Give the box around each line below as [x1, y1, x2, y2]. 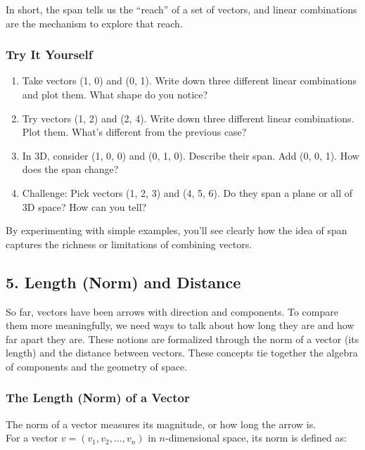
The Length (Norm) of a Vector [6, 389, 190, 406]
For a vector [6, 430, 58, 445]
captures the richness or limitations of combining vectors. [6, 236, 252, 251]
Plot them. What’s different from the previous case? [22, 124, 247, 139]
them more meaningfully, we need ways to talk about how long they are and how [6, 318, 354, 333]
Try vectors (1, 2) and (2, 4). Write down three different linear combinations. [22, 110, 354, 125]
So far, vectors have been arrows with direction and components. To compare [6, 304, 338, 319]
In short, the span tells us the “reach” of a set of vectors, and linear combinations [6, 2, 357, 16]
